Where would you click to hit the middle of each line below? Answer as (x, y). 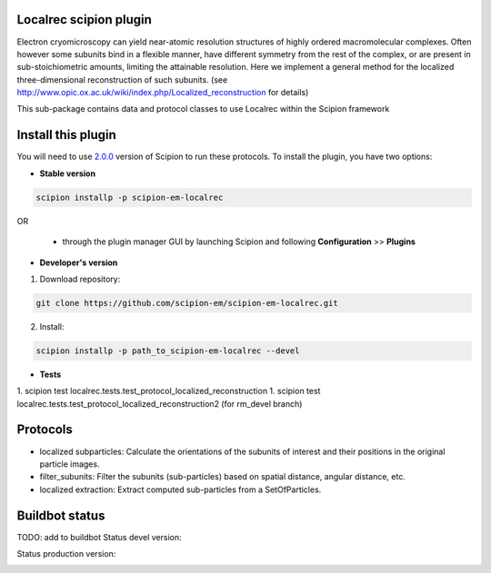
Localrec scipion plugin (84, 20)
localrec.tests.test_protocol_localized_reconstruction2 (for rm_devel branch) (160, 403)
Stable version (67, 173)
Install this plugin (67, 135)
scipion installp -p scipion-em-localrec (130, 197)
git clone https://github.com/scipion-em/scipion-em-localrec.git (187, 303)
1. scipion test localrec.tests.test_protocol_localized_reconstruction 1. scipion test (169, 391)
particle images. (70, 464)
